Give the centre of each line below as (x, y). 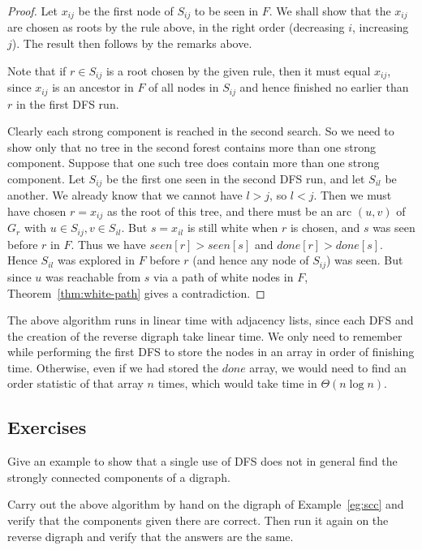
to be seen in (226, 11)
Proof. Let (32, 11)
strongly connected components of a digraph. (119, 477)
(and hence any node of (251, 260)
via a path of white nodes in (224, 276)
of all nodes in (184, 87)
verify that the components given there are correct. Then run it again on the (198, 520)
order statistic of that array (75, 383)
